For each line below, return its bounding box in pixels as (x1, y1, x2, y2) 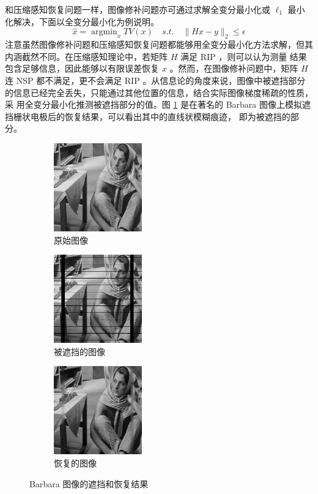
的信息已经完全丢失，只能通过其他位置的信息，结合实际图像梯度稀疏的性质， (5, 86, 313, 99)
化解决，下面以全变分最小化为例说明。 (5, 15, 159, 28)
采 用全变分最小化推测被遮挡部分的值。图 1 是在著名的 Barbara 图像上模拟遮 (5, 98, 311, 111)
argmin (91, 28, 117, 37)
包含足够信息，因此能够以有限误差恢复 (5, 62, 159, 75)
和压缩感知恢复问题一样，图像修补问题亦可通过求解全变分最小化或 (5, 3, 270, 15)
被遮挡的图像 (54, 345, 105, 357)
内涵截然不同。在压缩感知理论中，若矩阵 (5, 50, 168, 62)
